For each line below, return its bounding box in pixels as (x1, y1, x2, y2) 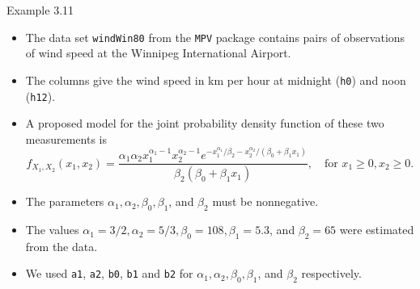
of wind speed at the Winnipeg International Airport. (25, 44, 291, 61)
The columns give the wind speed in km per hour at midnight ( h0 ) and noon (25, 71, 406, 88)
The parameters (25, 193, 104, 210)
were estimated (339, 221, 414, 238)
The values (25, 221, 79, 238)
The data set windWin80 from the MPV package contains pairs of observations (25, 28, 405, 45)
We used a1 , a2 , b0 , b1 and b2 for (25, 265, 193, 282)
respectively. (301, 265, 362, 282)
